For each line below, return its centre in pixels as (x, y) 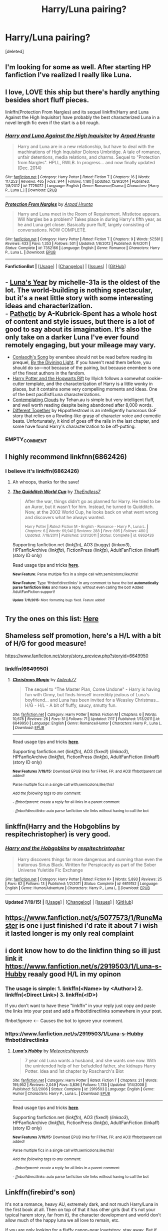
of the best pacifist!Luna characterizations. (57, 395)
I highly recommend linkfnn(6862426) (66, 457)
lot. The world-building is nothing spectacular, (79, 290)
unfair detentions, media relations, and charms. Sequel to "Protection (88, 157)
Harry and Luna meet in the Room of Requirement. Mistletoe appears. (89, 214)
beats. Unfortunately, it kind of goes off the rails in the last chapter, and (86, 421)
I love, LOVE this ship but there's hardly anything (82, 92)
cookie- (155, 379)
